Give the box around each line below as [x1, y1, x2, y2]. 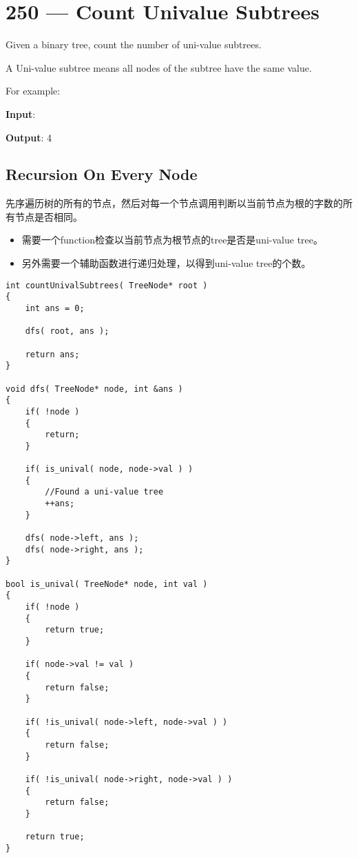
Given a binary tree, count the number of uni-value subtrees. [6, 37, 262, 52]
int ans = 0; [25, 303, 85, 313]
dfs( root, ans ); [25, 326, 109, 337]
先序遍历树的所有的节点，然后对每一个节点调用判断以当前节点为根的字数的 [6, 196, 343, 210]
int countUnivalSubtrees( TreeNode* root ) [6, 280, 208, 290]
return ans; [25, 349, 80, 359]
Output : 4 [6, 130, 52, 144]
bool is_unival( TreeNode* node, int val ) [6, 579, 208, 589]
